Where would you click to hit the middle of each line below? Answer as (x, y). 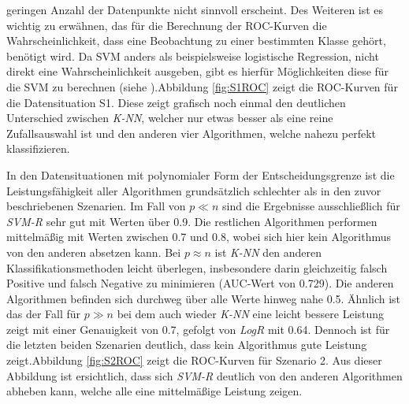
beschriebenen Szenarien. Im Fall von (96, 206)
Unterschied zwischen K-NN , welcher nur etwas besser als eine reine (170, 118)
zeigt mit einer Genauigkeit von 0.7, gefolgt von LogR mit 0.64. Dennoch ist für (198, 329)
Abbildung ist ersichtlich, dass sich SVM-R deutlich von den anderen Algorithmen (204, 375)
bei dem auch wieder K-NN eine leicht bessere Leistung (251, 314)
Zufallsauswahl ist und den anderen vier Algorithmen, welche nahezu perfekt (191, 133)
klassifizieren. (38, 148)
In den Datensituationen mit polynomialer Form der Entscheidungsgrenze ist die (201, 174)
